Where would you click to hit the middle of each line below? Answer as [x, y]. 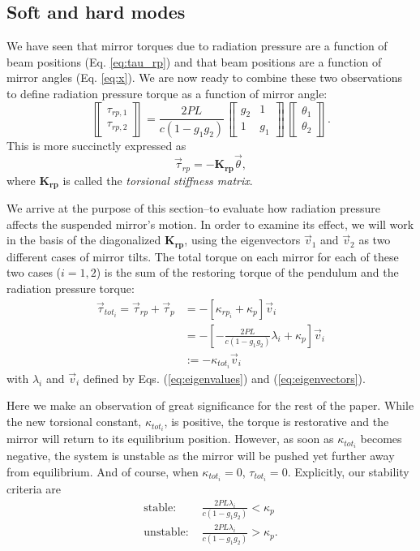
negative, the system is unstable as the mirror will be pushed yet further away [201, 456]
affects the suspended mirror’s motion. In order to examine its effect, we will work [210, 224]
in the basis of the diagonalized [84, 240]
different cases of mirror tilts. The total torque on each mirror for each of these [203, 256]
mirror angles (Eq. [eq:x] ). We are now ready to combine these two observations [205, 77]
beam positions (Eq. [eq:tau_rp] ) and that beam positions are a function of [194, 61]
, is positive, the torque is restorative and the [276, 422]
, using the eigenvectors [242, 240]
